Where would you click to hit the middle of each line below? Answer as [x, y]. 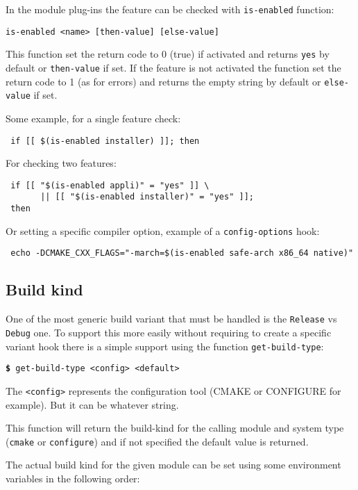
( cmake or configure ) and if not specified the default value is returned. [157, 441]
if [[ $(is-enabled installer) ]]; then [105, 141]
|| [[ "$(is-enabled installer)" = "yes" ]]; [147, 197]
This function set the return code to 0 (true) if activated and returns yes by [168, 54]
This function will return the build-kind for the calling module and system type [175, 428]
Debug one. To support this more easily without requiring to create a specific [169, 332]
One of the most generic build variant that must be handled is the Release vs [171, 319]
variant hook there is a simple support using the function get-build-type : [165, 346]
